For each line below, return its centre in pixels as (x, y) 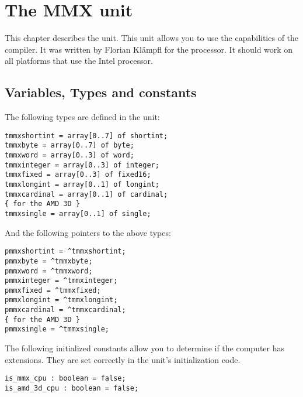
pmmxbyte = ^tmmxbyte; (49, 261)
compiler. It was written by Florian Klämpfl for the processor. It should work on (149, 49)
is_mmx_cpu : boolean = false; (65, 379)
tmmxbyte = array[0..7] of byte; (69, 146)
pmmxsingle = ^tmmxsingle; (57, 329)
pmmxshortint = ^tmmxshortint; (65, 251)
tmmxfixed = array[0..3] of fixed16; (78, 175)
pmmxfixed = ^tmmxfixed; (53, 290)
